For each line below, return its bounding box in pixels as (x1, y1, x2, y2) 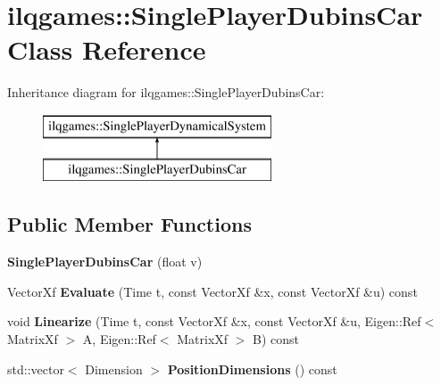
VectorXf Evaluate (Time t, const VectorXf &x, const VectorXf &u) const (7, 282, 418, 300)
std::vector (7, 359, 64, 378)
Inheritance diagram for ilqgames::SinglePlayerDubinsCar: (7, 83, 325, 102)
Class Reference (7, 31, 206, 68)
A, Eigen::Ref (82, 330, 156, 348)
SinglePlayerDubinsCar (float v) (7, 252, 203, 271)
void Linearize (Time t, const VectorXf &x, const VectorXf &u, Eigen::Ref (7, 312, 421, 331)
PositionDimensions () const (167, 359, 337, 378)
